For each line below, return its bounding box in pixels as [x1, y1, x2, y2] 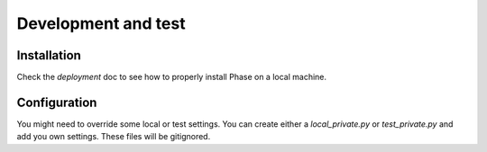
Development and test [16, 13, 186, 33]
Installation [16, 48, 81, 63]
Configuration [16, 94, 97, 110]
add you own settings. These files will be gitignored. [16, 131, 211, 142]
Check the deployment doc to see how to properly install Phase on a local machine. [16, 72, 327, 83]
